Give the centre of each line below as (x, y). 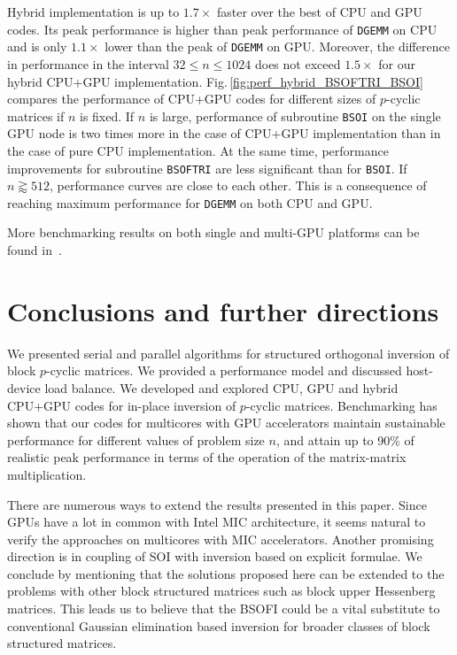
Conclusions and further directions (223, 310)
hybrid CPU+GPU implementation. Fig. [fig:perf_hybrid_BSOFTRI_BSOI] (215, 81)
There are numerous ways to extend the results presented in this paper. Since (217, 504)
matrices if (36, 116)
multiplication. (47, 474)
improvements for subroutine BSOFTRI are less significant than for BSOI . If (207, 168)
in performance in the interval (88, 63)
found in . (35, 250)
